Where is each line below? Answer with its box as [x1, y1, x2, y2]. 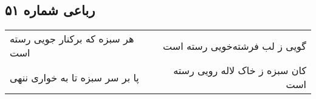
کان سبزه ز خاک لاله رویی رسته [173, 63, 306, 78]
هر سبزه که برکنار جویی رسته [10, 32, 134, 46]
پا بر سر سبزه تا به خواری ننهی [10, 70, 139, 84]
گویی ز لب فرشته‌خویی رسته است [163, 38, 306, 53]
